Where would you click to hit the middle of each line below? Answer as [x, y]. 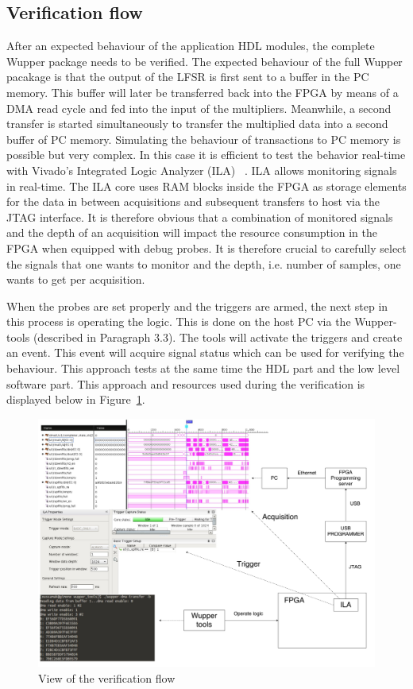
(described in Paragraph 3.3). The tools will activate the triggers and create [218, 337]
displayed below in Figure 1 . [76, 399]
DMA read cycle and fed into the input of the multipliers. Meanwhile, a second [199, 108]
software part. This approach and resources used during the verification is [186, 383]
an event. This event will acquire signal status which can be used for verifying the [205, 352]
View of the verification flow [107, 678]
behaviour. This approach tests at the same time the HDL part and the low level [203, 368]
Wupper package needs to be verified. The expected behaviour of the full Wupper [205, 61]
